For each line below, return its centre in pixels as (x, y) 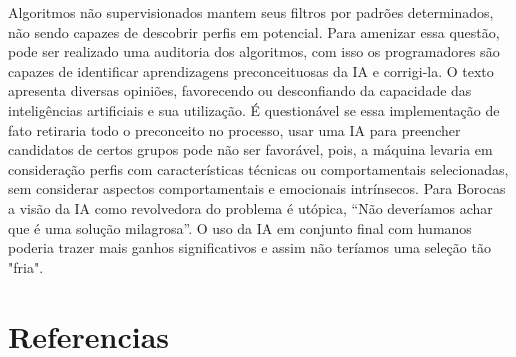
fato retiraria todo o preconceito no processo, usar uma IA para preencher (234, 129)
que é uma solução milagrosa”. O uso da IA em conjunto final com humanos (240, 227)
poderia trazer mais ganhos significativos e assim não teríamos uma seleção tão (249, 247)
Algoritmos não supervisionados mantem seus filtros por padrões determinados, (251, 12)
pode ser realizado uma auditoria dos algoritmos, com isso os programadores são (254, 51)
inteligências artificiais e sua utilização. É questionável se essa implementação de (254, 109)
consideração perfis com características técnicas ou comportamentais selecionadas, (258, 168)
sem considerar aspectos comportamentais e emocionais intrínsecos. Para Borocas (257, 188)
